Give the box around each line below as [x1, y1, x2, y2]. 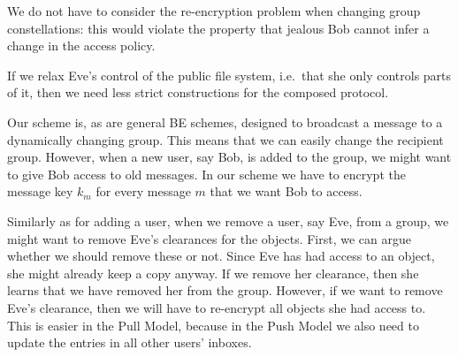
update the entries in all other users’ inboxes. [7, 333, 252, 352]
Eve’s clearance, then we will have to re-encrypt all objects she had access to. [7, 298, 426, 316]
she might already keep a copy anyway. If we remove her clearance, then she [7, 263, 419, 282]
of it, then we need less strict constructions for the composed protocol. [7, 83, 389, 102]
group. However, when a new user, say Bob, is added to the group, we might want [7, 148, 452, 166]
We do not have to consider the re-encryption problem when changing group [7, 2, 421, 19]
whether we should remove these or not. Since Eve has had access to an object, [7, 247, 435, 265]
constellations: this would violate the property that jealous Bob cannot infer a [7, 19, 430, 37]
